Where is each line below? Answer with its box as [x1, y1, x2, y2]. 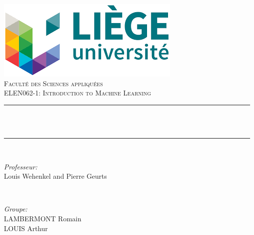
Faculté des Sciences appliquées [4, 78, 103, 88]
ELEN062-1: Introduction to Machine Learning [4, 88, 151, 98]
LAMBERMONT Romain [4, 213, 82, 223]
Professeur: [4, 161, 38, 171]
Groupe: [4, 204, 27, 214]
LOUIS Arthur [4, 223, 48, 233]
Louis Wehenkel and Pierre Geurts [4, 171, 107, 181]
